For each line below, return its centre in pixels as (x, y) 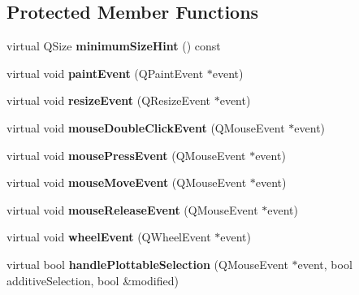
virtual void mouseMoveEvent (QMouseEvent (127, 182)
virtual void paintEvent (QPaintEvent (105, 73)
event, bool (325, 264)
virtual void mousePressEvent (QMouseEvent (126, 155)
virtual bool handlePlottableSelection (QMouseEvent (147, 264)
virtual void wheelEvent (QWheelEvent (109, 237)
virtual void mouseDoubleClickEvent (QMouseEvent (146, 127)
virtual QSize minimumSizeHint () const (114, 46)
